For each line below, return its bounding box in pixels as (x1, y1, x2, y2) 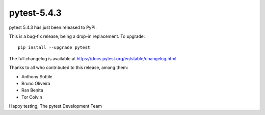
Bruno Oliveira (21, 80, 51, 86)
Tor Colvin (21, 94, 43, 100)
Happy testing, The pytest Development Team (9, 103, 102, 109)
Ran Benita (21, 87, 44, 93)
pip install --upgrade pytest (18, 45, 91, 50)
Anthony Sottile (21, 73, 53, 79)
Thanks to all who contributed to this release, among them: (9, 65, 129, 70)
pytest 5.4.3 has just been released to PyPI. (9, 24, 97, 30)
